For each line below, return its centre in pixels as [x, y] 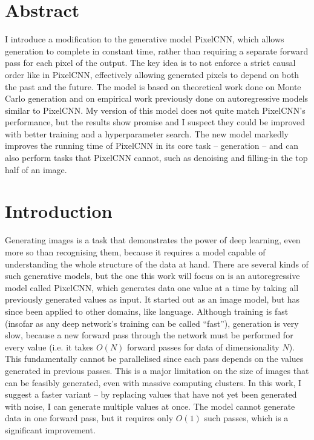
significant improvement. [50, 429]
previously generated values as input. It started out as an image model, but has [152, 299]
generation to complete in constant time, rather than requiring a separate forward [157, 51]
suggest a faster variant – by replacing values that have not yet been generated [151, 394]
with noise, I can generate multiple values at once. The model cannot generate [150, 406]
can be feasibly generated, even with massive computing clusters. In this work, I [153, 382]
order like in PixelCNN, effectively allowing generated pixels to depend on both [152, 74]
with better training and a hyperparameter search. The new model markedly [147, 133]
